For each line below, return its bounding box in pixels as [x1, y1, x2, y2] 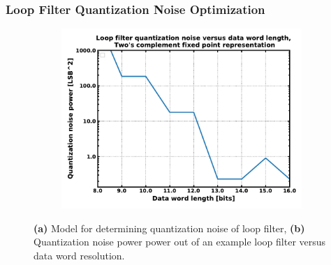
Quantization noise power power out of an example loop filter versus [34, 234, 326, 249]
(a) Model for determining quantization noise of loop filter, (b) [34, 220, 305, 235]
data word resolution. [34, 248, 125, 262]
